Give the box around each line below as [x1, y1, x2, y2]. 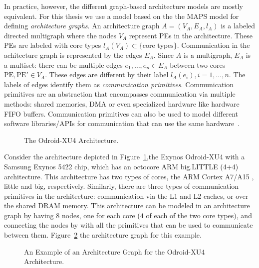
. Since [153, 49, 174, 60]
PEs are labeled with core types [4, 40, 101, 50]
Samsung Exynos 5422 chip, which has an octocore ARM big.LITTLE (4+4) [4, 161, 239, 171]
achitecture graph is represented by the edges [4, 49, 142, 60]
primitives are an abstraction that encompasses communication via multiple [4, 89, 236, 99]
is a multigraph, [183, 49, 232, 60]
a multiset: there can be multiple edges [4, 59, 123, 70]
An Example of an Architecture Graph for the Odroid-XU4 [24, 246, 205, 257]
